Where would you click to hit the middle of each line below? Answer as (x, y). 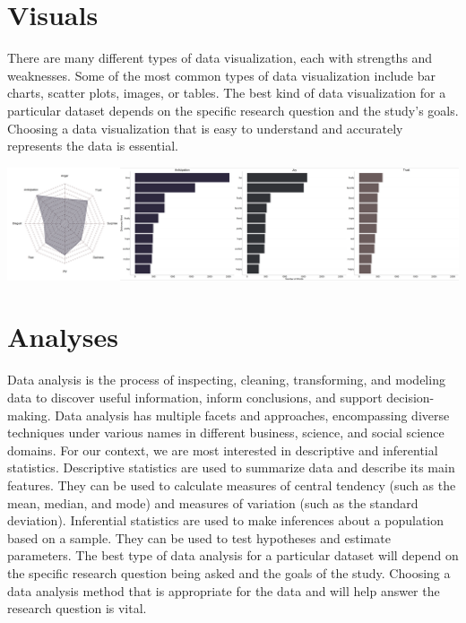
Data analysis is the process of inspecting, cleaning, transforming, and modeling (226, 380)
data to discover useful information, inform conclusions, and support (195, 397)
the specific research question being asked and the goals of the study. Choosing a (229, 572)
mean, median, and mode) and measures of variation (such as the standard (213, 502)
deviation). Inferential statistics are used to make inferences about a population (226, 520)
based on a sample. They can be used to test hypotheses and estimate (199, 537)
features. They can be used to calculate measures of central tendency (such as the (232, 485)
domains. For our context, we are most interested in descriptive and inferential (223, 450)
